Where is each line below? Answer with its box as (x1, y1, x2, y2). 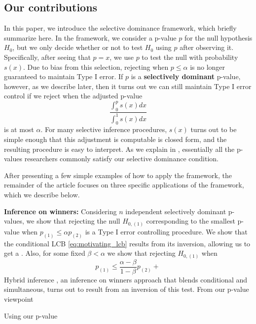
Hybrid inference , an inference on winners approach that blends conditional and (4, 274, 248, 284)
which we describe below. (4, 189, 80, 199)
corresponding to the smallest (146, 216, 235, 226)
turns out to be (190, 124, 237, 135)
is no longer (190, 61, 225, 72)
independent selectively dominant (125, 206, 226, 216)
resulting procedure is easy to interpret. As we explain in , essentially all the (4, 143, 235, 154)
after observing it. (180, 42, 234, 52)
